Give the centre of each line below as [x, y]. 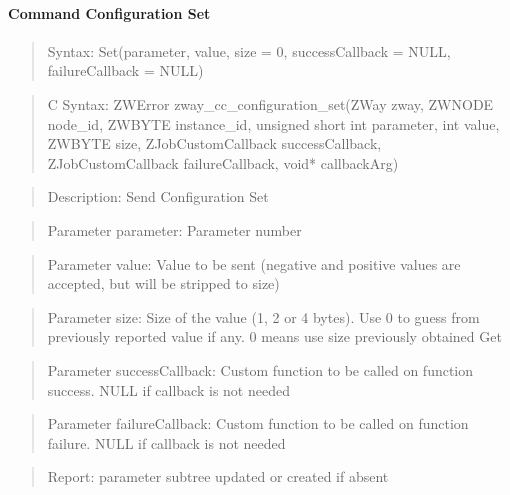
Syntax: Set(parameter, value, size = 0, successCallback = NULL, [249, 50]
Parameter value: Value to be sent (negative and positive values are [254, 263]
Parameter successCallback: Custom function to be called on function [260, 369]
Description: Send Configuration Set [158, 196]
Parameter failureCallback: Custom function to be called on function [258, 423]
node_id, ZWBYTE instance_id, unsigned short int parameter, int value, [273, 123]
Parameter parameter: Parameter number [174, 229]
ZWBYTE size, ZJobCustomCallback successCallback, [214, 143]
